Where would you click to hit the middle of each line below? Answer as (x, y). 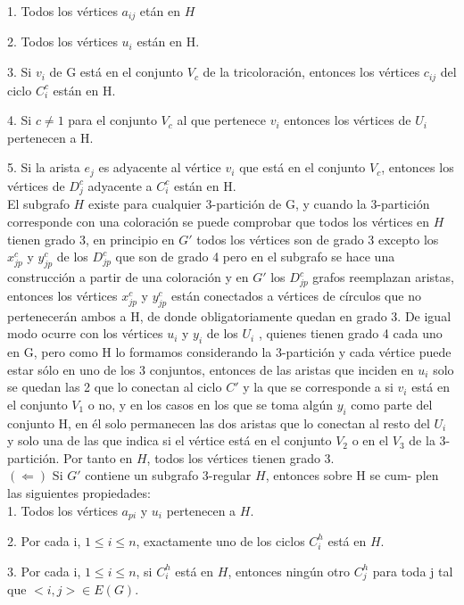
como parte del (392, 404)
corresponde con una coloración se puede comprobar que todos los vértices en (219, 222)
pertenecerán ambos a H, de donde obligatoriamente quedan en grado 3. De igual (229, 315)
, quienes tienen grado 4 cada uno (350, 333)
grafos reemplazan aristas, (383, 277)
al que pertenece (222, 120)
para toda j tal (413, 571)
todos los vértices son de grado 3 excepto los (318, 239)
